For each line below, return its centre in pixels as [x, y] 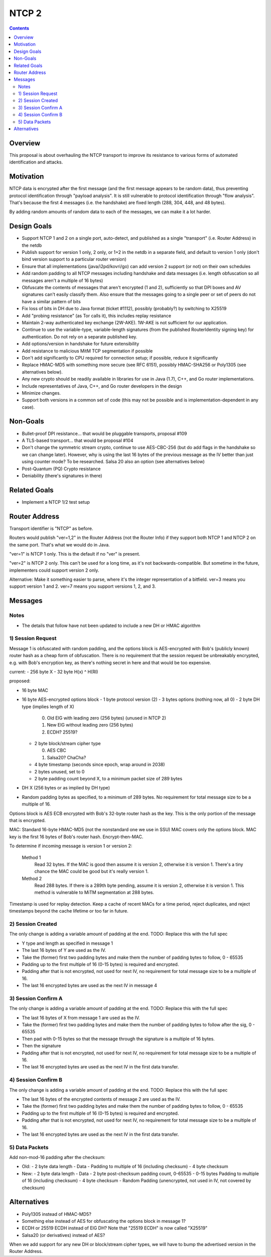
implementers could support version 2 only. [54, 570]
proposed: [20, 681]
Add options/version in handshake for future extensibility [81, 344]
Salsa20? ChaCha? [66, 757]
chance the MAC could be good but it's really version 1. [92, 871]
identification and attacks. [36, 162]
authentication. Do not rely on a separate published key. [80, 336]
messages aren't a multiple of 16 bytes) [62, 280]
